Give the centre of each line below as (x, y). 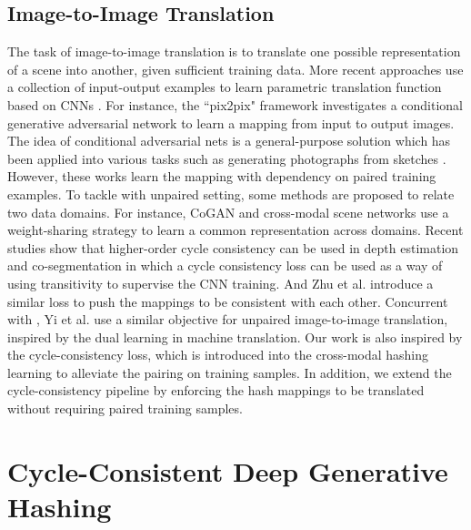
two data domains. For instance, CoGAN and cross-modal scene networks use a (228, 212)
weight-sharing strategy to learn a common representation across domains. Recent (235, 230)
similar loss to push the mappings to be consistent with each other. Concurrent (228, 301)
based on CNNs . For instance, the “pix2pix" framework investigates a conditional (235, 104)
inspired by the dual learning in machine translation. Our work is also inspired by (235, 336)
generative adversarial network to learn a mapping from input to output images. (231, 122)
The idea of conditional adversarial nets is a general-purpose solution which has (229, 141)
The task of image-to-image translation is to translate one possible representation (234, 51)
